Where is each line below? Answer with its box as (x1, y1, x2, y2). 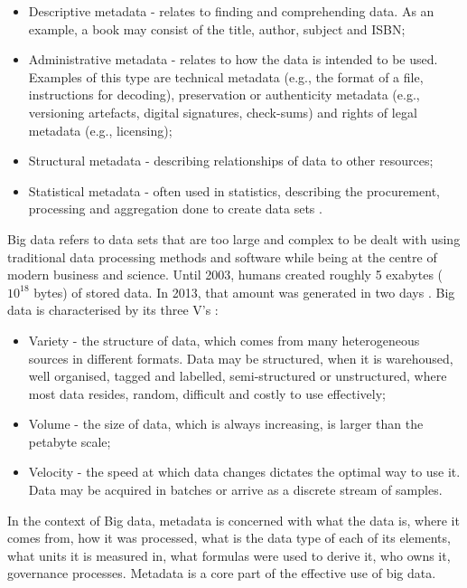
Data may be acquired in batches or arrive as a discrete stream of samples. (28, 480, 443, 499)
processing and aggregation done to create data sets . (28, 199, 322, 218)
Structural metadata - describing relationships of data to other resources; (28, 151, 434, 170)
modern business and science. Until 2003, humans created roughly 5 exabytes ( (7, 265, 444, 284)
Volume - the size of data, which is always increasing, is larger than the (28, 414, 424, 433)
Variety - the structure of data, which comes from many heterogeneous (28, 330, 420, 349)
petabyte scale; (28, 432, 111, 450)
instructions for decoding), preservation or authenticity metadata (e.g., (28, 85, 420, 104)
